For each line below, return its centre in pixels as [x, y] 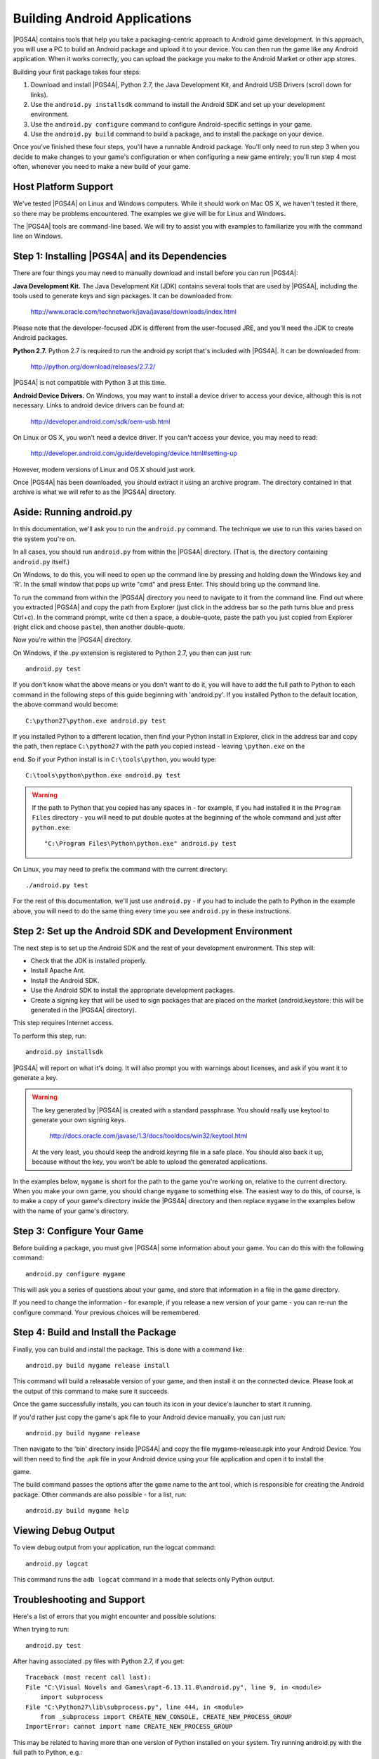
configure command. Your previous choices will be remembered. [107, 1312]
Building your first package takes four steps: [77, 72]
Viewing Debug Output [64, 1531]
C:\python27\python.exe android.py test [96, 720]
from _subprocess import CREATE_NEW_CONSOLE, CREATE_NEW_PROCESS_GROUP [166, 1716]
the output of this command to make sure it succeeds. [91, 1391]
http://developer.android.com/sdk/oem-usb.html [100, 421]
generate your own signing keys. [79, 1120]
